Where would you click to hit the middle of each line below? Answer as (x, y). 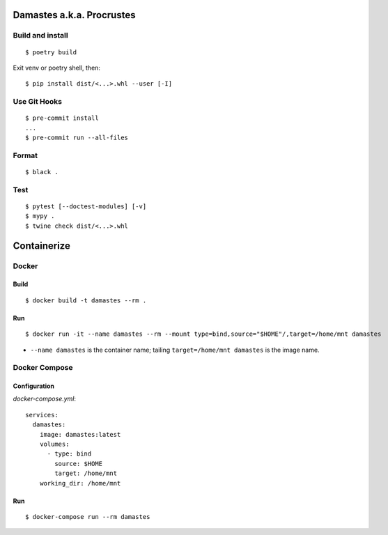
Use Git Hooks (38, 102)
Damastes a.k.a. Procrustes (74, 15)
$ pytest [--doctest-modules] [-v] (86, 207)
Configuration (34, 386)
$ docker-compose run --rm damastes (88, 517)
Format (25, 155)
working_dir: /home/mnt (80, 483)
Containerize (42, 246)
